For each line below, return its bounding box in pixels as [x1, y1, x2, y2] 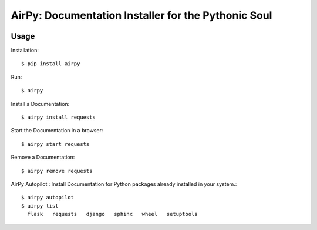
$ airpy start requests [21, 141, 90, 147]
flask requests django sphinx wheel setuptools [27, 211, 198, 218]
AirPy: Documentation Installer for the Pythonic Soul [11, 9, 272, 22]
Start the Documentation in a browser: [11, 127, 103, 134]
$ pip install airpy [21, 61, 80, 67]
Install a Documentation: [11, 100, 70, 107]
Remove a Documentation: [11, 154, 75, 161]
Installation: [11, 47, 39, 54]
